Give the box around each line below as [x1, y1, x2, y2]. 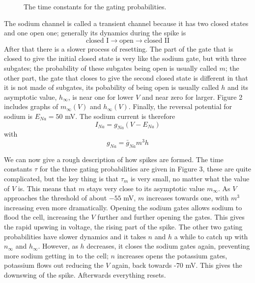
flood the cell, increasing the [4, 212, 89, 222]
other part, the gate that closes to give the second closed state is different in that [4, 72, 248, 83]
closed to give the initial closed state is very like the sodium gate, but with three [4, 53, 247, 63]
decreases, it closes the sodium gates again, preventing [86, 241, 250, 251]
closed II [144, 37, 170, 44]
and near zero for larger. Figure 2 [142, 91, 243, 102]
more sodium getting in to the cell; [4, 250, 109, 260]
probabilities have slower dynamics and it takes [4, 231, 146, 241]
